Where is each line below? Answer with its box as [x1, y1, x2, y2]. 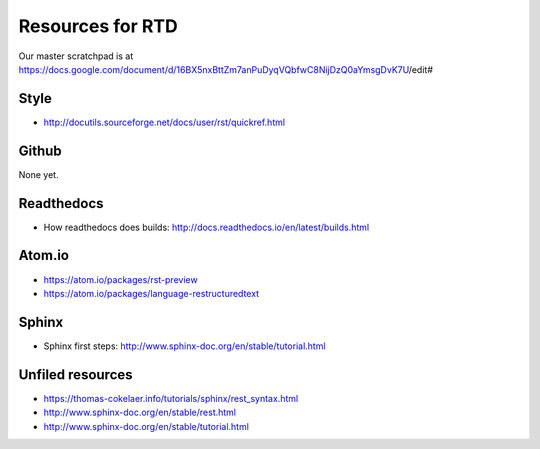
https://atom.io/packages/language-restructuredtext [43, 287, 260, 299]
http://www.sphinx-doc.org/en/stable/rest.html [43, 406, 237, 419]
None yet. [18, 168, 59, 180]
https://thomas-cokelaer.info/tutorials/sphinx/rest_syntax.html [43, 392, 299, 404]
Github [18, 142, 62, 159]
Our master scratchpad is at [18, 50, 134, 62]
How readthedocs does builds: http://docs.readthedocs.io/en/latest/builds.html [43, 221, 370, 233]
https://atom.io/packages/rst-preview [43, 273, 199, 285]
